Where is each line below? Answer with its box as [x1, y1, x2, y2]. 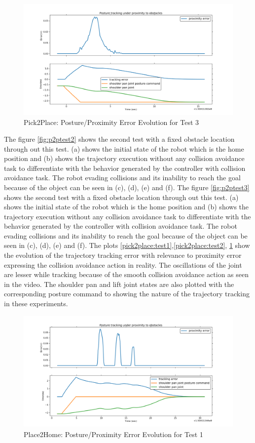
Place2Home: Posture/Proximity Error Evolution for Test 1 [24, 429, 203, 439]
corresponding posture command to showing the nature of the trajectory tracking [4, 288, 250, 299]
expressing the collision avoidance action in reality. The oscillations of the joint [4, 259, 242, 270]
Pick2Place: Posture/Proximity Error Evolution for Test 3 [24, 117, 199, 127]
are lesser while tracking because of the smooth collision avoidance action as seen [4, 269, 249, 280]
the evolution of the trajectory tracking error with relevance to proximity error [4, 250, 242, 260]
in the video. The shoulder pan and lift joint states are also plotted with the [4, 279, 234, 289]
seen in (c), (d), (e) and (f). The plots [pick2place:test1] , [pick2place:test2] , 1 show [4, 240, 250, 250]
